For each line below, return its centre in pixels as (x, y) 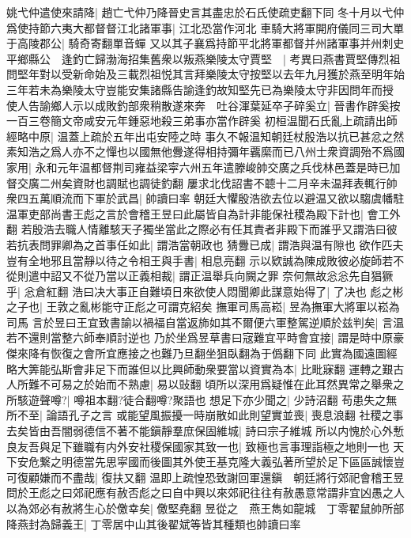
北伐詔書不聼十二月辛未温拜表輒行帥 (303, 182)
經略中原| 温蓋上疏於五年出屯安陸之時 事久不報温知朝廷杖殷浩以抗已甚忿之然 (205, 136)
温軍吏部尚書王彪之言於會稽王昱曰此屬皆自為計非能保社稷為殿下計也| (185, 213)
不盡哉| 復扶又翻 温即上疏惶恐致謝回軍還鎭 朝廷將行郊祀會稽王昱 (233, 477)
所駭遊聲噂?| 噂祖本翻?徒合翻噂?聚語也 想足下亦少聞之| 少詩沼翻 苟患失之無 (202, 399)
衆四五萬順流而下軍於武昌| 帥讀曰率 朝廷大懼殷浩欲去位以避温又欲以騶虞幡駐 (205, 198)
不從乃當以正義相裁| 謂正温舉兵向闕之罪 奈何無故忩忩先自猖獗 (233, 276)
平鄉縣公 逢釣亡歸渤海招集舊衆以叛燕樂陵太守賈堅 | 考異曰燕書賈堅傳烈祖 (204, 58)
